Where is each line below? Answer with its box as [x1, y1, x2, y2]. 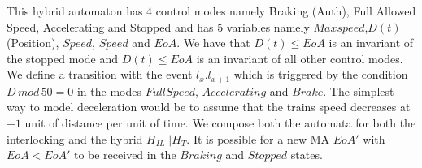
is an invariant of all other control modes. [196, 50, 403, 67]
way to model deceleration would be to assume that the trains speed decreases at [7, 98, 411, 115]
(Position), [7, 34, 59, 51]
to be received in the [73, 146, 176, 163]
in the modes [76, 82, 141, 99]
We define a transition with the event [7, 66, 193, 83]
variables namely [226, 18, 310, 35]
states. [290, 146, 323, 163]
